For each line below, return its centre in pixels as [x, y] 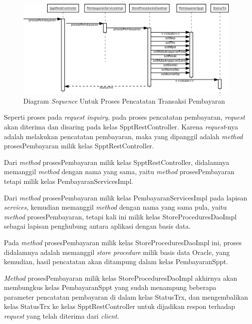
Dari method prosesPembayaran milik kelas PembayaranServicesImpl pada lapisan [126, 197]
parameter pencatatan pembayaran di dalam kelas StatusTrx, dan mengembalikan [126, 297]
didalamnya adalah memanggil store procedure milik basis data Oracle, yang [117, 252]
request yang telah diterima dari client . [61, 316]
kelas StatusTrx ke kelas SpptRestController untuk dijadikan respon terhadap [120, 306]
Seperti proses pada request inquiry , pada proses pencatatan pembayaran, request [125, 117]
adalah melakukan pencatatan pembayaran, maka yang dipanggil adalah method [123, 136]
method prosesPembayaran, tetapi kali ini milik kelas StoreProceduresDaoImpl [120, 216]
